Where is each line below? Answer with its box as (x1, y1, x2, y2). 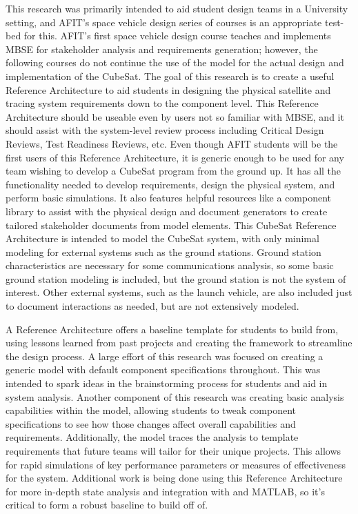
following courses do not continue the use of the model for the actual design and (6, 55, 344, 70)
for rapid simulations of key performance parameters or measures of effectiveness (6, 457, 346, 471)
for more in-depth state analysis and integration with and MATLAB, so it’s (6, 484, 325, 498)
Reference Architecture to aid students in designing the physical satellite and (6, 82, 331, 97)
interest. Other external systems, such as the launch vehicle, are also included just (6, 285, 352, 299)
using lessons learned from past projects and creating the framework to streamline (6, 335, 352, 350)
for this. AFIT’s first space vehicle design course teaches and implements (23, 28, 331, 43)
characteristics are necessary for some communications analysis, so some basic (6, 258, 334, 273)
